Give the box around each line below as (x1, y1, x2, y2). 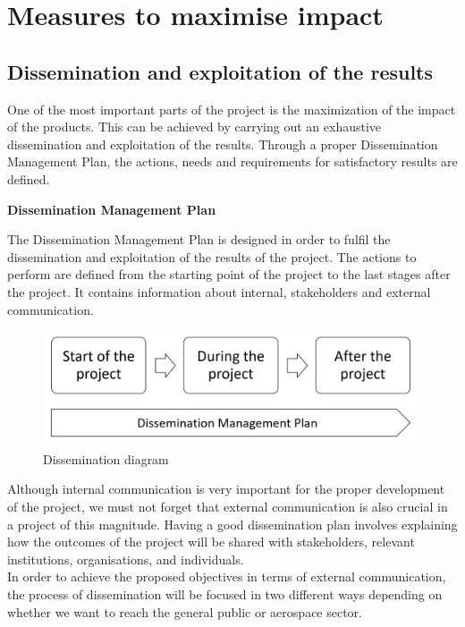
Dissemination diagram (43, 449, 169, 468)
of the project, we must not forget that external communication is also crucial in (7, 497, 448, 516)
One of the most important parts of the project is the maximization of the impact (7, 99, 456, 118)
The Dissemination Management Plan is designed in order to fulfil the (7, 230, 391, 249)
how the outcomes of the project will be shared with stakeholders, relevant (7, 532, 415, 551)
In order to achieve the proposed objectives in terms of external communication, (7, 567, 446, 586)
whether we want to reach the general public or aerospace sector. (7, 602, 362, 621)
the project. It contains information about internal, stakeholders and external (7, 282, 431, 301)
